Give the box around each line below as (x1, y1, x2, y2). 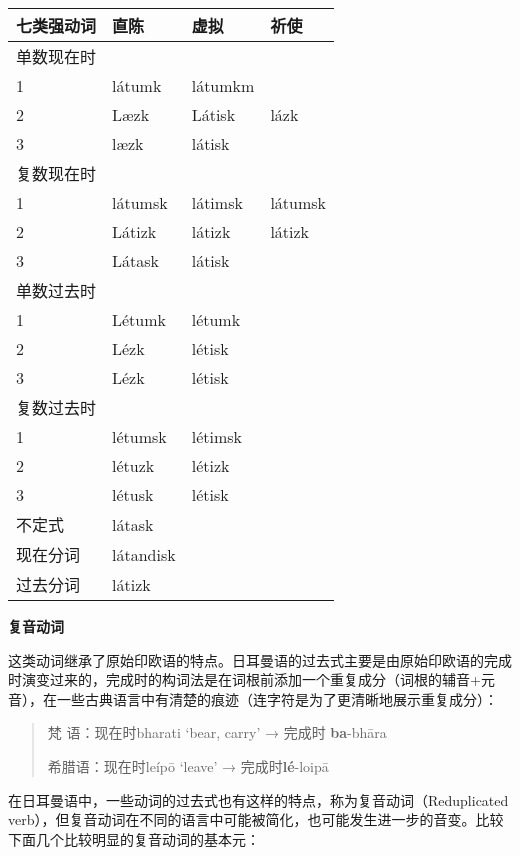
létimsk (191, 425, 242, 448)
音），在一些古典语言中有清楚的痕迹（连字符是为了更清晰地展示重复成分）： (8, 688, 498, 709)
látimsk (191, 191, 243, 214)
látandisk (112, 542, 176, 566)
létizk (191, 454, 230, 477)
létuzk (112, 454, 155, 477)
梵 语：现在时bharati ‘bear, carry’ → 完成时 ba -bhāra (47, 722, 387, 743)
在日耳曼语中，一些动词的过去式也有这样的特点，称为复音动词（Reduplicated (8, 789, 509, 810)
